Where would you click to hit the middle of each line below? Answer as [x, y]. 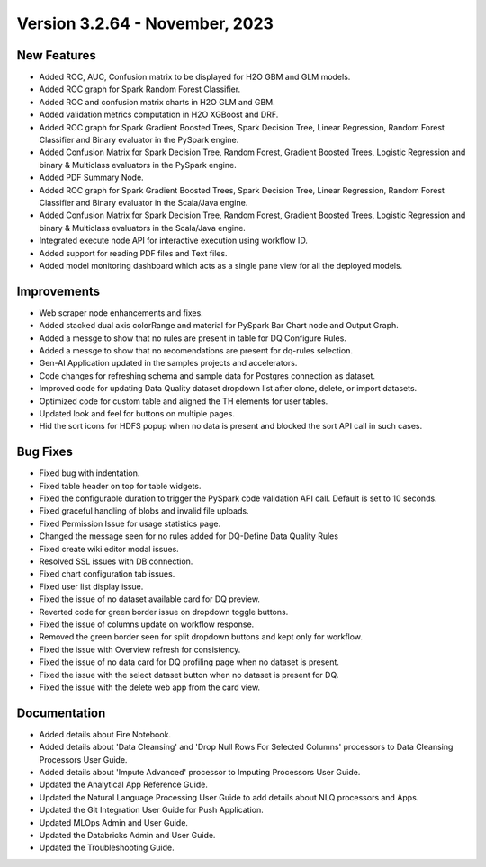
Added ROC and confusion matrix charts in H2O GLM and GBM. [157, 102]
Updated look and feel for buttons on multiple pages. [137, 413]
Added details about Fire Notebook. [105, 734]
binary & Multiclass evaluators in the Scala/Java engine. [143, 228]
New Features [56, 55]
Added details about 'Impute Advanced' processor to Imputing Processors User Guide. [200, 772]
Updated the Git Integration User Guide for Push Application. [152, 810]
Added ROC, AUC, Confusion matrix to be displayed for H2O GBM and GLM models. [195, 77]
